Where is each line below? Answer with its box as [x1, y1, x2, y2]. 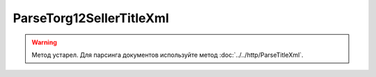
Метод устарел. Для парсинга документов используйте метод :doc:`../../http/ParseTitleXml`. [31, 51, 304, 59]
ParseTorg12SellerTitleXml [13, 10, 169, 26]
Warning [31, 38, 57, 46]
